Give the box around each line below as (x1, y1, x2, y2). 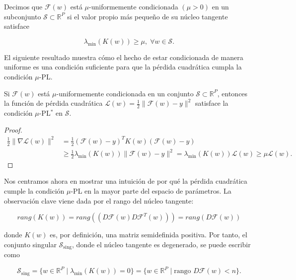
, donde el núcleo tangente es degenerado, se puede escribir (72, 239, 251, 249)
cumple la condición (4, 186, 65, 196)
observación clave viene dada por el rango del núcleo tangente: (4, 195, 194, 206)
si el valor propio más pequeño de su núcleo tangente (67, 11, 228, 21)
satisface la (195, 98, 228, 108)
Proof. (4, 124, 22, 135)
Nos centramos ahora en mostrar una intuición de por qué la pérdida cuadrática (4, 176, 247, 186)
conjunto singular (4, 239, 57, 249)
